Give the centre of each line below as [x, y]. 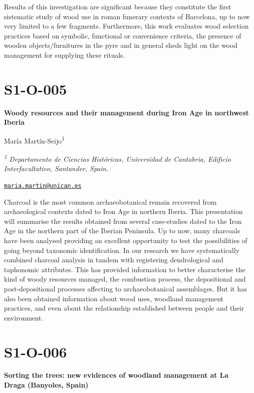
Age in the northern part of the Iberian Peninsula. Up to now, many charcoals [122, 231]
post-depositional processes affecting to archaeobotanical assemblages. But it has [126, 288]
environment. [24, 317]
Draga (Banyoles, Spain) [46, 385]
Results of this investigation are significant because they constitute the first [118, 6]
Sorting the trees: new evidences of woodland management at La [116, 375]
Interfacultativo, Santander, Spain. [56, 168]
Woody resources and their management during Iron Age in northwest [127, 112]
